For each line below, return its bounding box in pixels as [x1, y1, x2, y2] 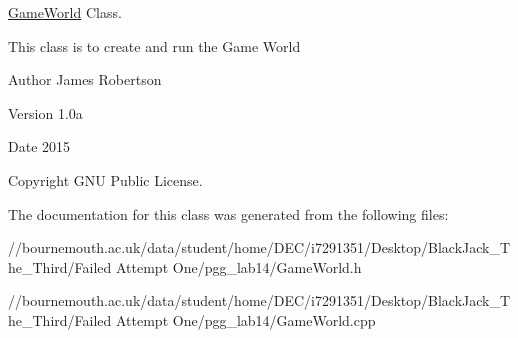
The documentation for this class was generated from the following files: [8, 203, 449, 224]
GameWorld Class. [8, 2, 122, 22]
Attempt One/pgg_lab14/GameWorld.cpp [115, 309, 376, 330]
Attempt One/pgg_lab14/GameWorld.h [115, 256, 362, 277]
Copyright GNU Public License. [8, 169, 203, 190]
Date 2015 [8, 136, 71, 157]
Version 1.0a [8, 102, 83, 123]
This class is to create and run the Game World [8, 35, 301, 56]
